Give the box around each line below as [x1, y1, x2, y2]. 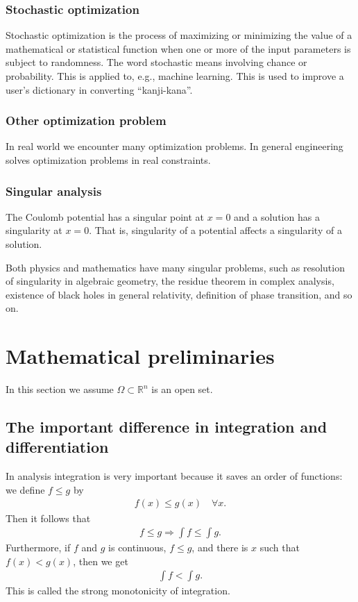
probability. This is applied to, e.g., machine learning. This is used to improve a [6, 69, 344, 83]
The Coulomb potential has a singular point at [6, 209, 205, 224]
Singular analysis [6, 182, 102, 199]
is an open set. [151, 382, 213, 396]
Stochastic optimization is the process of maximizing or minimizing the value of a [6, 28, 352, 42]
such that [259, 540, 300, 555]
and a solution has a [234, 209, 320, 224]
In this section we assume [6, 382, 114, 396]
